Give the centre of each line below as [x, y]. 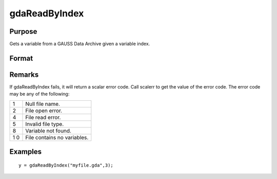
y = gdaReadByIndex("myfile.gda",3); [66, 165]
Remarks [24, 74]
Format [21, 58]
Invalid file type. [45, 124]
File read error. [43, 117]
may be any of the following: [39, 94]
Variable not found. [48, 130]
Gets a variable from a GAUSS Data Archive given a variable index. [80, 44]
